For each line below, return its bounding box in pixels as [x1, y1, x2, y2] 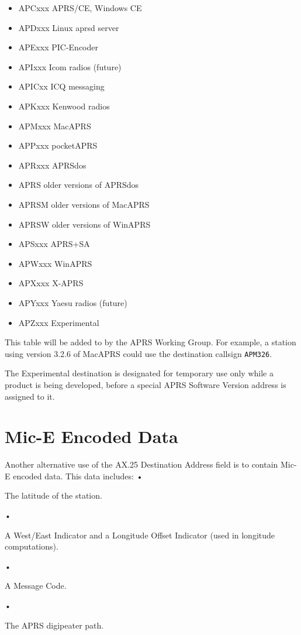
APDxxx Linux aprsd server [18, 21, 119, 33]
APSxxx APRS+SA [18, 238, 90, 250]
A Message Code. [5, 579, 67, 592]
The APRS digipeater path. [5, 619, 104, 631]
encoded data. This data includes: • [13, 469, 143, 482]
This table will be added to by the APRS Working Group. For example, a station [5, 336, 296, 348]
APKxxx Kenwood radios [18, 99, 110, 112]
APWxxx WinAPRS [18, 257, 92, 269]
